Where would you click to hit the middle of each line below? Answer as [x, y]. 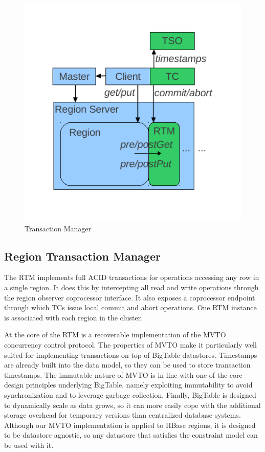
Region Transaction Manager [82, 256]
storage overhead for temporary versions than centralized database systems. [123, 415]
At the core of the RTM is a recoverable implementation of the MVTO [115, 335]
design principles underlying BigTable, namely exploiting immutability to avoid [128, 385]
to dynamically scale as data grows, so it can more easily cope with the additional [132, 405]
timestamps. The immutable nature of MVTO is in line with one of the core [123, 374]
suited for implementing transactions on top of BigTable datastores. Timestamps [131, 354]
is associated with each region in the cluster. [74, 317]
